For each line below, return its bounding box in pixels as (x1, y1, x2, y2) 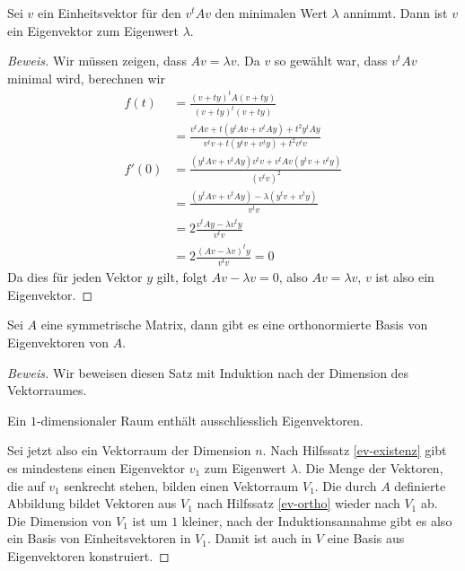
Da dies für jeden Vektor (7, 268, 143, 286)
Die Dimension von (7, 511, 112, 530)
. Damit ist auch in (206, 529, 312, 548)
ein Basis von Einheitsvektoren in (7, 529, 191, 548)
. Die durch (314, 476, 377, 495)
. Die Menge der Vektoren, (297, 458, 443, 477)
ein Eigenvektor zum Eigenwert (7, 21, 180, 40)
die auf (7, 476, 45, 495)
